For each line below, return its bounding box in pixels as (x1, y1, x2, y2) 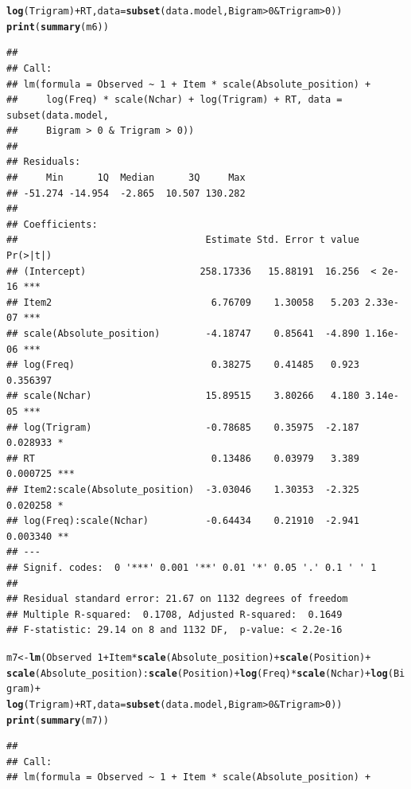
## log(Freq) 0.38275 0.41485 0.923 (6, 359, 359, 371)
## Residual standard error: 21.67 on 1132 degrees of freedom (6, 593, 348, 605)
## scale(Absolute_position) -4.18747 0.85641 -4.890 (6, 328, 359, 339)
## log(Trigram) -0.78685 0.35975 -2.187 (6, 421, 359, 433)
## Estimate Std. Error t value (6, 234, 359, 246)
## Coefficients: (6, 218, 98, 230)
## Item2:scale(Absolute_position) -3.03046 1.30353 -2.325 (6, 483, 359, 495)
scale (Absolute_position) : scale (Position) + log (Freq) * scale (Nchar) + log (6, 667, 388, 679)
